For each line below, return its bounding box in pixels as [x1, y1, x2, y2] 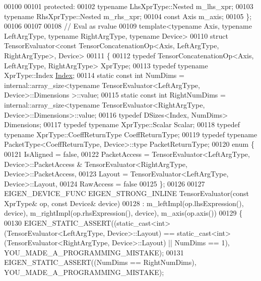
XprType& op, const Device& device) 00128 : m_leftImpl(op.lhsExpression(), [4, 198, 244, 208]
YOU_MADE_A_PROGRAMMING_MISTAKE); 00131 [4, 247, 184, 257]
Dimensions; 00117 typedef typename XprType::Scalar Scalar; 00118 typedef [4, 119, 240, 130]
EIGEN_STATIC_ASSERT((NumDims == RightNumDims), [4, 257, 197, 267]
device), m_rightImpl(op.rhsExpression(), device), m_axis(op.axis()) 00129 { [4, 208, 243, 218]
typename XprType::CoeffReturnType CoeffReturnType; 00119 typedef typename [4, 129, 257, 139]
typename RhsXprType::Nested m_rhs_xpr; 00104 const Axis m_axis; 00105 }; [4, 11, 252, 21]
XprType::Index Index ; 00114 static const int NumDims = [4, 70, 184, 80]
